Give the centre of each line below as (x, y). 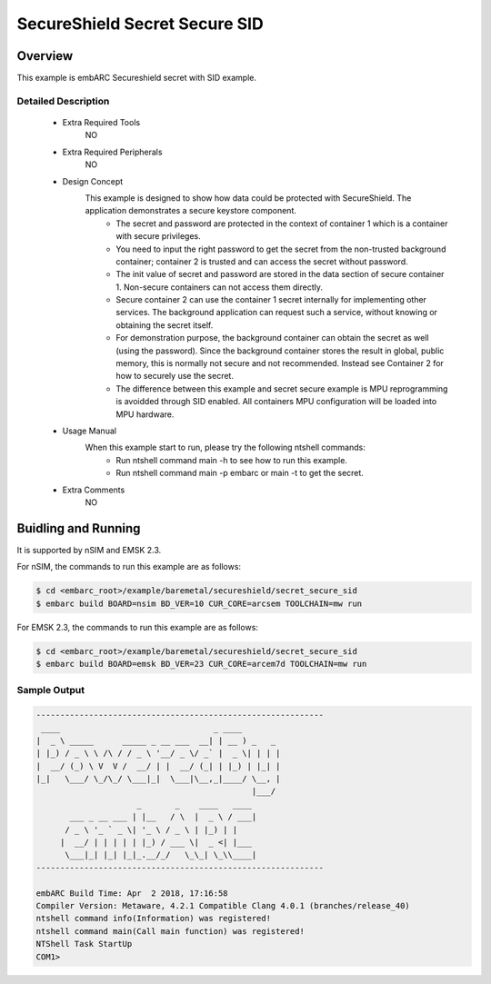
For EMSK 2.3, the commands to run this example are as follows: (138, 627)
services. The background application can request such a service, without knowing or (277, 313)
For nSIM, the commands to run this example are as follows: (129, 567)
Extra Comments (94, 490)
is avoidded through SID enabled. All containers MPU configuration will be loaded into (276, 402)
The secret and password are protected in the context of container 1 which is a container (282, 224)
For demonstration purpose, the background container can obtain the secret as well (272, 338)
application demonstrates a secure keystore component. (191, 211)
